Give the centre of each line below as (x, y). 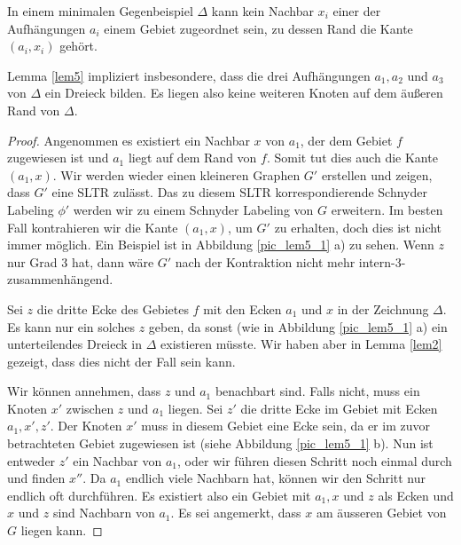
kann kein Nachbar (262, 11)
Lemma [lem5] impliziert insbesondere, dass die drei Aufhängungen (189, 75)
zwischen (90, 408)
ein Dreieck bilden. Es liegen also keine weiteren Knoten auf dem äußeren (244, 93)
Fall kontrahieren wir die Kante (93, 227)
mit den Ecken (242, 308)
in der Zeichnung (383, 308)
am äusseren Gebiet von (381, 513)
